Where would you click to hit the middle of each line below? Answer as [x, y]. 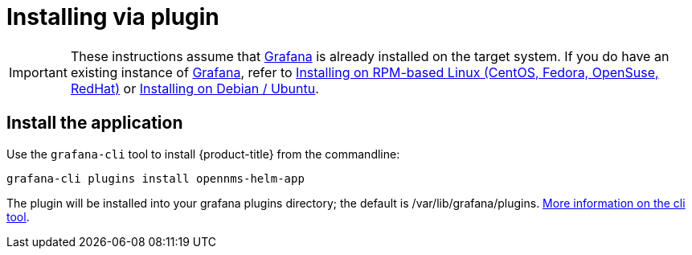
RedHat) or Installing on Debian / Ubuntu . [194, 88]
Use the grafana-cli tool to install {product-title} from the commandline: [203, 154]
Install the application [95, 123]
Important [38, 72]
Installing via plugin [113, 17]
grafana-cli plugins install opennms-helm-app [156, 178]
